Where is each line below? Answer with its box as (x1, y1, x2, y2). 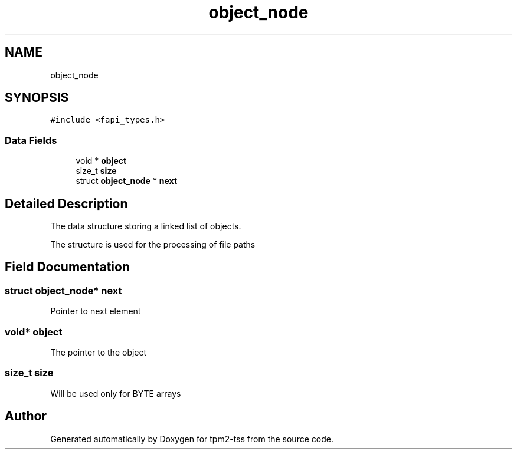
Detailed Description (5, 196, 128, 211)
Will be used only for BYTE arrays (50, 388, 181, 399)
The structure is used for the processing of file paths (50, 239, 256, 250)
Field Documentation (5, 259, 130, 275)
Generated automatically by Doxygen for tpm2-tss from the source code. (50, 433, 333, 444)
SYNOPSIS (5, 90, 69, 106)
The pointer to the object (50, 347, 147, 357)
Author (5, 409, 47, 424)
